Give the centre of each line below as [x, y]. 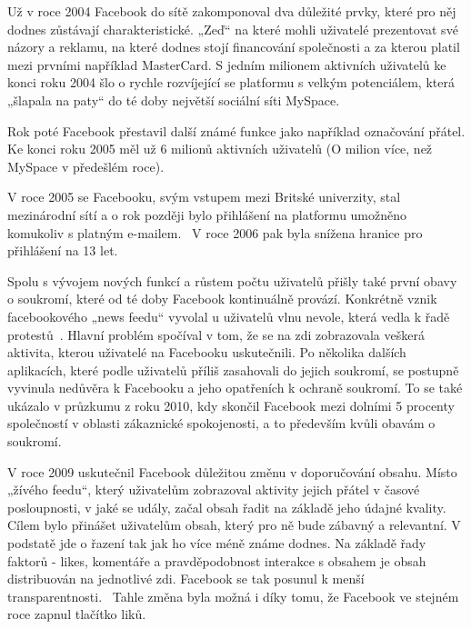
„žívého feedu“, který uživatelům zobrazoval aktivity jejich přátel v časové [214, 489]
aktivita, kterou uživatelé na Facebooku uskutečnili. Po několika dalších [207, 352]
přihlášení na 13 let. [63, 250]
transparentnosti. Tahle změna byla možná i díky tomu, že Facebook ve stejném [233, 596]
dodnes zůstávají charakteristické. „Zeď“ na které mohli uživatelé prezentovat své [233, 29]
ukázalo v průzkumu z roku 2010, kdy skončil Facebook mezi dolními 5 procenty [231, 405]
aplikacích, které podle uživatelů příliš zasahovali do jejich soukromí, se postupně [233, 369]
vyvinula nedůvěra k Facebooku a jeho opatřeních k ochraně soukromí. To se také [235, 388]
